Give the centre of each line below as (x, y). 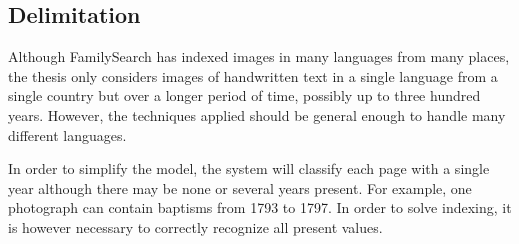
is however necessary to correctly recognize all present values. (195, 226)
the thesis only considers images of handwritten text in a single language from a (253, 75)
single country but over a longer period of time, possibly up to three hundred (244, 95)
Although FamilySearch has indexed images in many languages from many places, (259, 56)
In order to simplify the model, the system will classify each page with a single (249, 168)
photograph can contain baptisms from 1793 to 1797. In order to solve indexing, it (260, 207)
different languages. (67, 134)
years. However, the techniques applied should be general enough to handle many (257, 114)
